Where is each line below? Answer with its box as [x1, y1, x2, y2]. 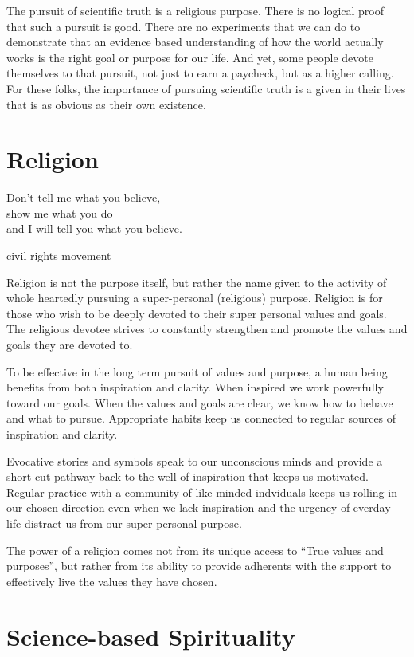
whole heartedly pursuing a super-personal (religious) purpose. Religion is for [6, 289, 383, 306]
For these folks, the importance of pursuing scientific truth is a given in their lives [6, 80, 406, 96]
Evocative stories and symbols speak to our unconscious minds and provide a [6, 452, 383, 469]
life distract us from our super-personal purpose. [6, 514, 242, 531]
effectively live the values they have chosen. [6, 572, 217, 589]
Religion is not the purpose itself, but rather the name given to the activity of [6, 273, 387, 290]
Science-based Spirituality [6, 620, 295, 652]
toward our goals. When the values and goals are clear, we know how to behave [6, 394, 393, 411]
